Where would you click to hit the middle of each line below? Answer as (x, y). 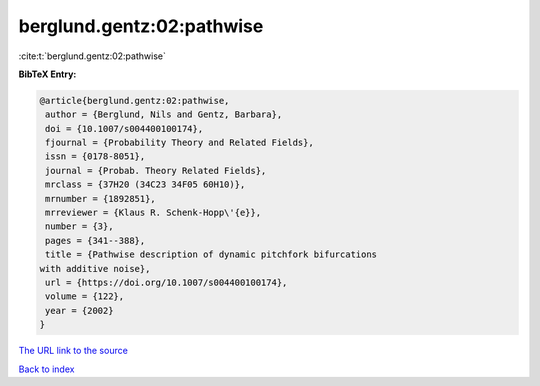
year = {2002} (79, 310)
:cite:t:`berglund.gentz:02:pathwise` (92, 56)
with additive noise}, (95, 268)
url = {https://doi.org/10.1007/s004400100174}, (166, 282)
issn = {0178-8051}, (95, 156)
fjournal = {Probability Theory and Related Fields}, (179, 143)
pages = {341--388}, (95, 240)
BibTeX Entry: (47, 74)
